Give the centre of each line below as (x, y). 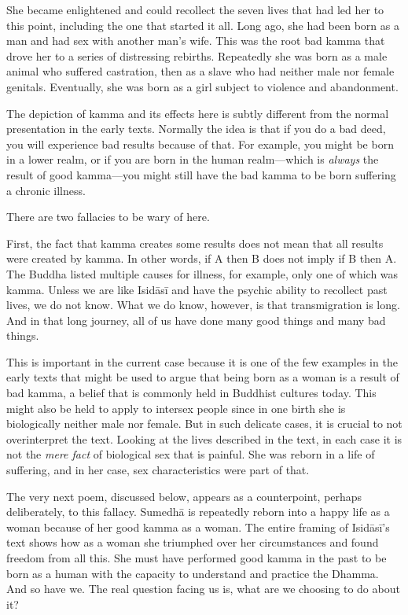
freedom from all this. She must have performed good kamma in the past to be (197, 558)
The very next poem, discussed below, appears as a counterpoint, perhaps (184, 496)
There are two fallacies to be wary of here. (108, 217)
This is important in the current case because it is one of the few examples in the (202, 361)
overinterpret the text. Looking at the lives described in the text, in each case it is (204, 438)
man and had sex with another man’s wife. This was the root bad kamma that (196, 41)
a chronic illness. (46, 190)
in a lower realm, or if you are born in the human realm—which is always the (193, 159)
